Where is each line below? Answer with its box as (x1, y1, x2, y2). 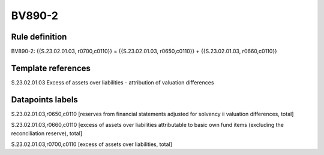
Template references (11, 63, 91, 73)
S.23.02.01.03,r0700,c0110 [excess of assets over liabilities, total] (11, 141, 172, 148)
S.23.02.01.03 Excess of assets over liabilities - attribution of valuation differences (11, 78, 214, 86)
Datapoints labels (11, 95, 78, 105)
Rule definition (11, 32, 67, 42)
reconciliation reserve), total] (11, 129, 83, 137)
